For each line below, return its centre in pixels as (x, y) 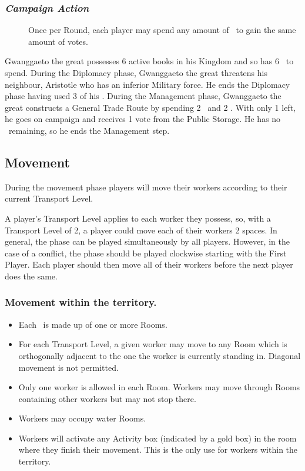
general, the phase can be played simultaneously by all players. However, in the (147, 241)
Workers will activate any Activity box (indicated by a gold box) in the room (157, 438)
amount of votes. (58, 41)
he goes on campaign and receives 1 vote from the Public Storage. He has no (143, 119)
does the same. (31, 276)
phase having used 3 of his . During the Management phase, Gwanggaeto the (143, 96)
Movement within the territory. (81, 302)
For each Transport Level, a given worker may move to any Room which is (153, 344)
